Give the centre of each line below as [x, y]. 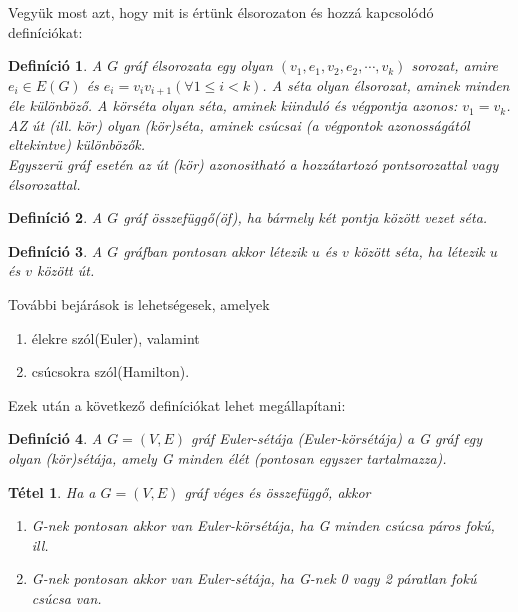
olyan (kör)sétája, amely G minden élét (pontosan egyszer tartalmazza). [227, 457]
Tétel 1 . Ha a [52, 491]
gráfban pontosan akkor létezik [215, 250]
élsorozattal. [44, 183]
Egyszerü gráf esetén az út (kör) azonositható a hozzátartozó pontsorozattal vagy [253, 164]
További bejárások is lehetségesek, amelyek [139, 303]
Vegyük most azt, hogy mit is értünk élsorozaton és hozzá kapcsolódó [221, 12]
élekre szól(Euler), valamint [115, 337]
